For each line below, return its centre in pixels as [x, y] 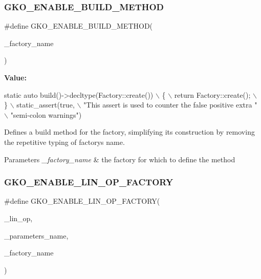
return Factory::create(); [212, 94]
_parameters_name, [36, 235]
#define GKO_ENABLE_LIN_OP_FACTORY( [82, 201]
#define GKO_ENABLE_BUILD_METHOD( [79, 26]
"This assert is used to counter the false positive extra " [170, 105]
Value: [15, 77]
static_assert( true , [46, 105]
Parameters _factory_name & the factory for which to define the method [120, 159]
